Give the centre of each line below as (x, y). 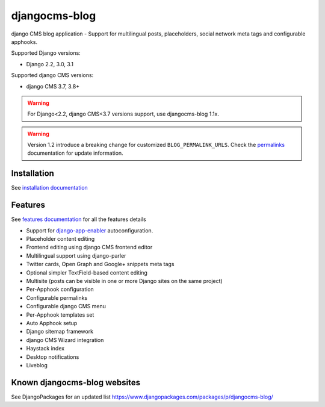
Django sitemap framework (60, 332)
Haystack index (45, 349)
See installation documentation (50, 188)
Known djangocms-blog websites (76, 382)
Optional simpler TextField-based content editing (87, 272)
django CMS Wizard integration (65, 340)
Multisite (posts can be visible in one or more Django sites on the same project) (124, 281)
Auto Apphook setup (52, 323)
